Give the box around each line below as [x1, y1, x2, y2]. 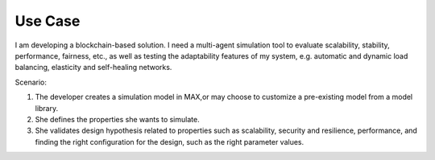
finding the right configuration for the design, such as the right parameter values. [35, 137, 304, 146]
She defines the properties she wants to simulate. [35, 114, 201, 124]
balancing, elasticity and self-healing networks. [14, 63, 172, 72]
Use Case [14, 12, 81, 30]
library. [35, 103, 59, 113]
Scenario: [14, 77, 48, 87]
